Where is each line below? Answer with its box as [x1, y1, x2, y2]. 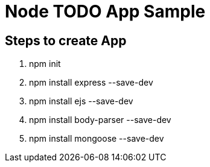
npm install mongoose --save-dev [29, 133, 164, 144]
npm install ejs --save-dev [29, 96, 133, 107]
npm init [29, 58, 61, 69]
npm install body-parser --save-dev [29, 115, 171, 125]
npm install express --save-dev [29, 77, 153, 88]
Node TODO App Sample [5, 1, 206, 22]
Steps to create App [5, 33, 127, 48]
